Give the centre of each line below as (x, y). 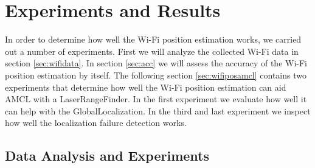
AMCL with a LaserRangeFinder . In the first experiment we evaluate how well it (156, 99)
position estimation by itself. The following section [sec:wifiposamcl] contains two (156, 75)
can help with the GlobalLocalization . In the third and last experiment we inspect (158, 110)
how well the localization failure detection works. (96, 123)
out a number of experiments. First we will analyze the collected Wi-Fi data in (152, 51)
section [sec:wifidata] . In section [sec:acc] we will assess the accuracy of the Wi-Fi (156, 63)
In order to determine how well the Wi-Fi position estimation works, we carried (153, 39)
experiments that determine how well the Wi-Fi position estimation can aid (146, 87)
